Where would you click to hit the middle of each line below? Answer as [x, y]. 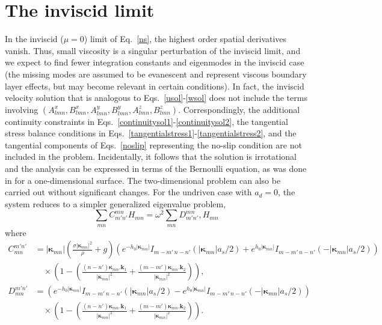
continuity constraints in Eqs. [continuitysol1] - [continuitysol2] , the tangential [146, 121]
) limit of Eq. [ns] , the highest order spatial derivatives [185, 39]
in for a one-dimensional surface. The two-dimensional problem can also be [143, 180]
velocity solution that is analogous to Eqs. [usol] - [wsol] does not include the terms [156, 98]
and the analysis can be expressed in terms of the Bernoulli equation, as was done [156, 169]
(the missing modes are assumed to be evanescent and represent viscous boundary [156, 74]
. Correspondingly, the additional [239, 109]
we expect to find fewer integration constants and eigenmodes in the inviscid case [155, 62]
